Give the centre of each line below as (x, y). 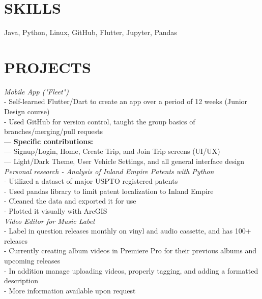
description (21, 280)
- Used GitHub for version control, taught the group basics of (100, 121)
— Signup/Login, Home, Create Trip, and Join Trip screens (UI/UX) (112, 151)
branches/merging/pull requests (54, 131)
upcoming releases (32, 260)
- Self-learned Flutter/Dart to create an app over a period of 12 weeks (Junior (126, 101)
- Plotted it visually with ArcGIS (56, 210)
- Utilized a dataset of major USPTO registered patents (91, 181)
